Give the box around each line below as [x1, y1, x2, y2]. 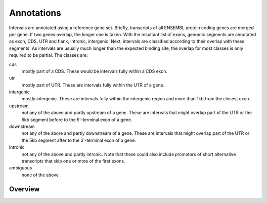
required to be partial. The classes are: [9, 52, 88, 58]
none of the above [21, 172, 59, 178]
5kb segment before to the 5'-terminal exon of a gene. [21, 117, 133, 122]
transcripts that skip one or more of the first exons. [21, 158, 126, 164]
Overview [9, 185, 40, 193]
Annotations [9, 7, 61, 18]
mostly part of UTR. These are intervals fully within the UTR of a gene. [21, 82, 165, 88]
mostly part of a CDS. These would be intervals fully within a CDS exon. [21, 68, 168, 74]
